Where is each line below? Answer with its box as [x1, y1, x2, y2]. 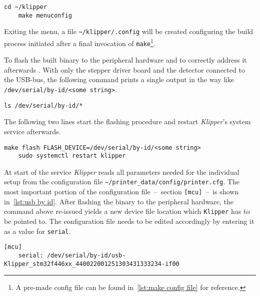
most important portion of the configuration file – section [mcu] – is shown [4, 186, 239, 197]
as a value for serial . [4, 225, 71, 236]
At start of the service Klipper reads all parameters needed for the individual [4, 166, 239, 177]
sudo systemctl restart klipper [18, 152, 126, 160]
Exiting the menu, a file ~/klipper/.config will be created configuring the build [4, 26, 253, 37]
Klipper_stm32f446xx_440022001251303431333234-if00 [4, 260, 179, 267]
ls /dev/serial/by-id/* [4, 102, 83, 109]
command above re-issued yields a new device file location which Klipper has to [4, 206, 250, 216]
